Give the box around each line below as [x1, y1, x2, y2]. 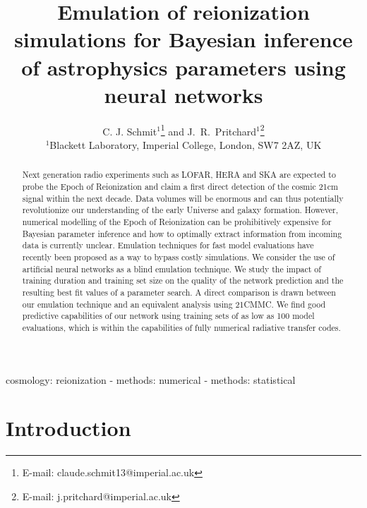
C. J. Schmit [102, 123, 157, 138]
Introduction [6, 413, 131, 442]
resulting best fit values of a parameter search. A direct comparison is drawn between [22, 286, 336, 298]
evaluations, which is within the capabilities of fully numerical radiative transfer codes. [22, 321, 341, 333]
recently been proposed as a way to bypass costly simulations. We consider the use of [22, 250, 335, 262]
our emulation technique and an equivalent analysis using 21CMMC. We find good [22, 298, 326, 310]
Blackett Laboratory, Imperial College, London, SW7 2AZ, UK [49, 137, 322, 152]
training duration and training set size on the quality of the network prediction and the [22, 274, 344, 286]
